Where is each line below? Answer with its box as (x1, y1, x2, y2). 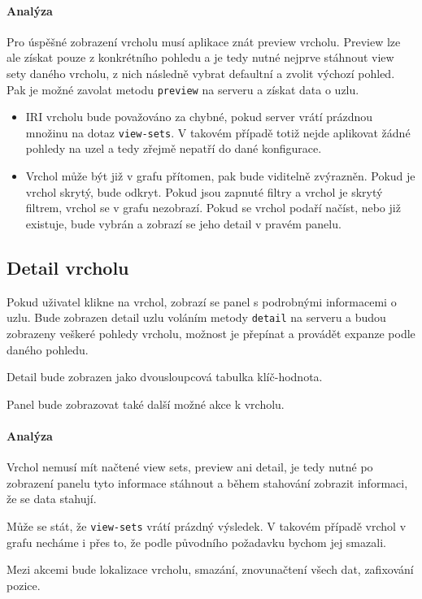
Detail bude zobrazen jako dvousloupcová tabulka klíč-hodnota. (7, 368, 323, 385)
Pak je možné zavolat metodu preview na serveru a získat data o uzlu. (7, 80, 359, 98)
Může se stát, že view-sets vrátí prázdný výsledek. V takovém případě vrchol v (7, 517, 407, 534)
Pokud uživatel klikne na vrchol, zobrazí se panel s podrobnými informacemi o (7, 293, 397, 310)
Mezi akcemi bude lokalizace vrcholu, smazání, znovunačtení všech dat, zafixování (7, 561, 414, 578)
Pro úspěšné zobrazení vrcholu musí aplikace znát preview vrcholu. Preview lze (7, 33, 401, 50)
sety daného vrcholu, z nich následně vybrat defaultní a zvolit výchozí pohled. (7, 64, 395, 81)
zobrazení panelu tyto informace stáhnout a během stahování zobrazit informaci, (7, 474, 408, 491)
